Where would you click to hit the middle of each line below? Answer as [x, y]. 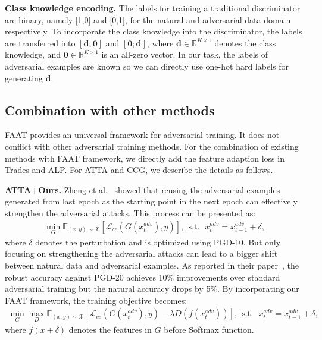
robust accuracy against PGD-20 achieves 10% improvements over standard [143, 277]
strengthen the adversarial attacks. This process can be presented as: [130, 212]
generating [24, 78]
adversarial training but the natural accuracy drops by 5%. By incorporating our [152, 289]
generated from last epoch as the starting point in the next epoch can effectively [151, 201]
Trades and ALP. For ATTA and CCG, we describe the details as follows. [139, 170]
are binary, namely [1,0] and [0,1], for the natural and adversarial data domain [148, 19]
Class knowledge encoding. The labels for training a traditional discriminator [153, 8]
